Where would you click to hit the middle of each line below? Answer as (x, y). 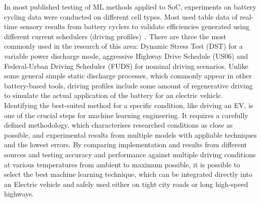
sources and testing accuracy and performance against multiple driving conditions (130, 154)
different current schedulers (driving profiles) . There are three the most (115, 36)
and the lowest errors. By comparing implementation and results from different (125, 144)
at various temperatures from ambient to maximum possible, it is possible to (122, 164)
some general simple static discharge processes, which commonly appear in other (128, 76)
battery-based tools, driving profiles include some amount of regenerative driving (128, 85)
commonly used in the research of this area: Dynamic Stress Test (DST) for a (123, 46)
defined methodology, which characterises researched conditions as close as (118, 125)
